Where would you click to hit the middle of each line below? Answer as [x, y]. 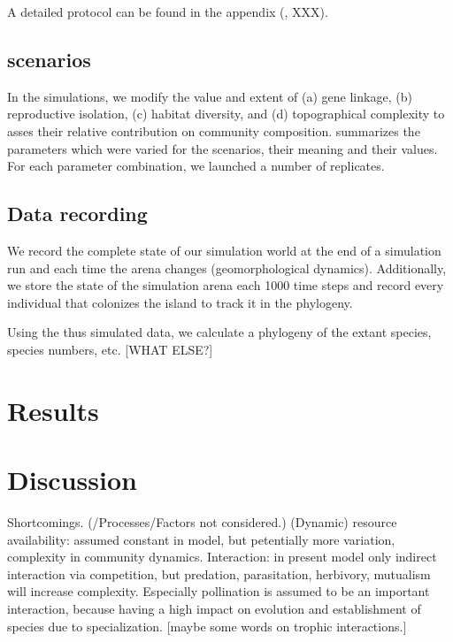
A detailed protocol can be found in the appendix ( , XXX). [168, 11]
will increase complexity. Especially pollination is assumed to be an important [219, 591]
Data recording [77, 214]
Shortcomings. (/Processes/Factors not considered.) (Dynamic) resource [202, 522]
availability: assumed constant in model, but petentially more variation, [201, 539]
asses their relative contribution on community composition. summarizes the [214, 130]
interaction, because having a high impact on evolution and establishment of [214, 608]
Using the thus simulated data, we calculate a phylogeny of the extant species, [219, 332]
